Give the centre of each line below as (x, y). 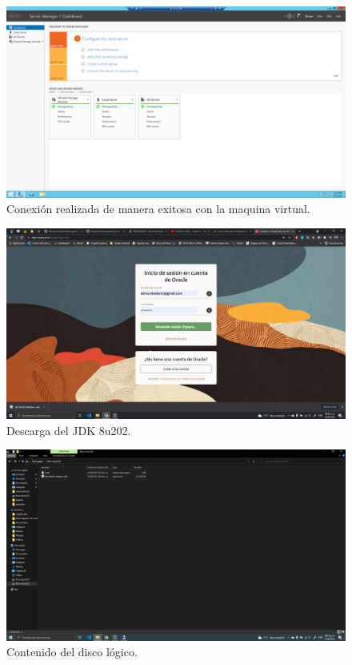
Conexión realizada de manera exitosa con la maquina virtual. (158, 209)
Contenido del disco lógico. (72, 652)
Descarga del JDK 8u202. (69, 430)
